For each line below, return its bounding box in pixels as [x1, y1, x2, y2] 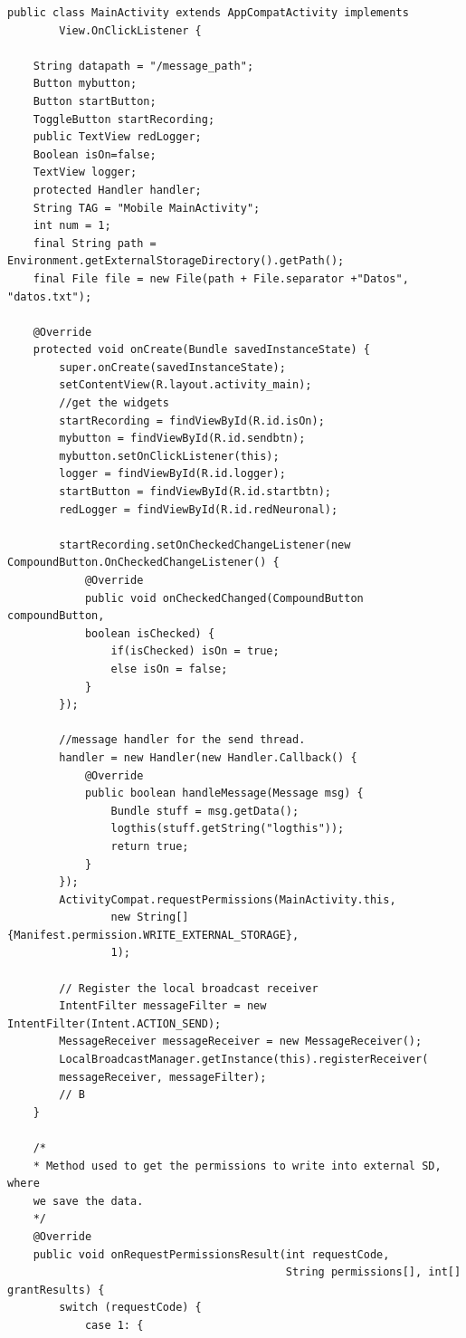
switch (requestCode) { [59, 1301, 202, 1314]
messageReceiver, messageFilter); [59, 1070, 267, 1084]
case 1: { [84, 1318, 144, 1332]
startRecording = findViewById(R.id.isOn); [59, 414, 325, 427]
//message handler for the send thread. [59, 733, 306, 747]
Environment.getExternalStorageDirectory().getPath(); [7, 254, 345, 268]
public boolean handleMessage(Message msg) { [84, 787, 364, 800]
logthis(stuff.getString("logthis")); [110, 822, 345, 836]
